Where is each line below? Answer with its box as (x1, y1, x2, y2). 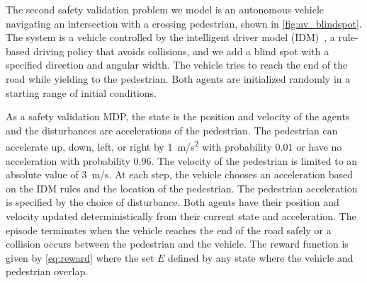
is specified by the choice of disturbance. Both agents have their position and (6, 195, 339, 209)
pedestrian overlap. (6, 264, 89, 279)
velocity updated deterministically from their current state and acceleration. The (6, 208, 356, 223)
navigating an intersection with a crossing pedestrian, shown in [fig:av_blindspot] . (6, 16, 362, 30)
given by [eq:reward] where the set (6, 250, 154, 265)
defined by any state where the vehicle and (168, 250, 354, 265)
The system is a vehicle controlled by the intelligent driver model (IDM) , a (6, 30, 335, 45)
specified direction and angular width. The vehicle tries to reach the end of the (6, 57, 348, 72)
